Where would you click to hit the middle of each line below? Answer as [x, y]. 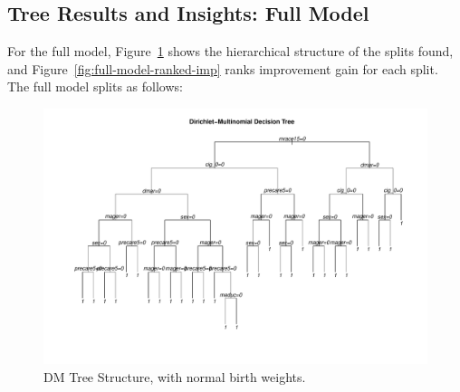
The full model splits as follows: [95, 86]
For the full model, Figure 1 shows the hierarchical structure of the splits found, [230, 51]
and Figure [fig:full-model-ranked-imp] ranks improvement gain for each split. [223, 68]
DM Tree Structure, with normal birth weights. [175, 376]
